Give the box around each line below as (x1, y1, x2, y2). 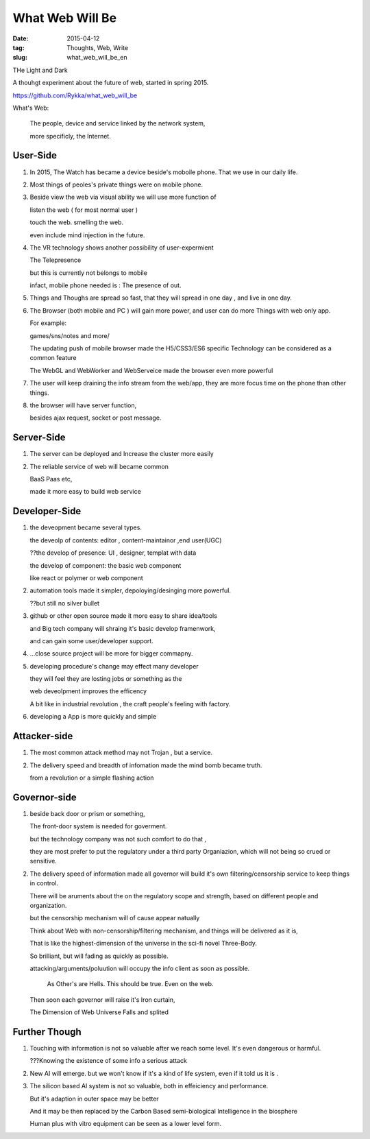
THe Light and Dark (12, 66, 69, 74)
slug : (12, 53, 27, 62)
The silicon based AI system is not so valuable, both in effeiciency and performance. (29, 1082, 269, 1090)
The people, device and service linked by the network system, (29, 119, 206, 128)
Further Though (12, 1026, 82, 1038)
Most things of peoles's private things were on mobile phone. (29, 180, 203, 189)
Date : (12, 34, 29, 43)
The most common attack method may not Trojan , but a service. (29, 748, 212, 757)
